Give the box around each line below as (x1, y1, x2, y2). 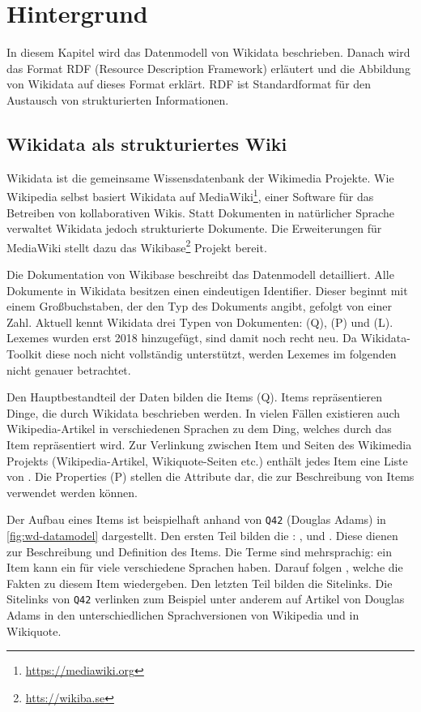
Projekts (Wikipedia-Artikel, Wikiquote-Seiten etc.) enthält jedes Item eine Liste (6, 452, 408, 469)
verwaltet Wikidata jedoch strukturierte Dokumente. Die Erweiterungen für (6, 220, 382, 237)
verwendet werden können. (6, 483, 138, 500)
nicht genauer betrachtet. (6, 361, 131, 378)
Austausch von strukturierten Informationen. (6, 91, 229, 108)
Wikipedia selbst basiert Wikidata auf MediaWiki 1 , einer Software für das (6, 186, 374, 204)
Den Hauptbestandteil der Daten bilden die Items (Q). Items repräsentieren (6, 388, 383, 405)
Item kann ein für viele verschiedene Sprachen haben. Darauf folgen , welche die (6, 559, 403, 576)
